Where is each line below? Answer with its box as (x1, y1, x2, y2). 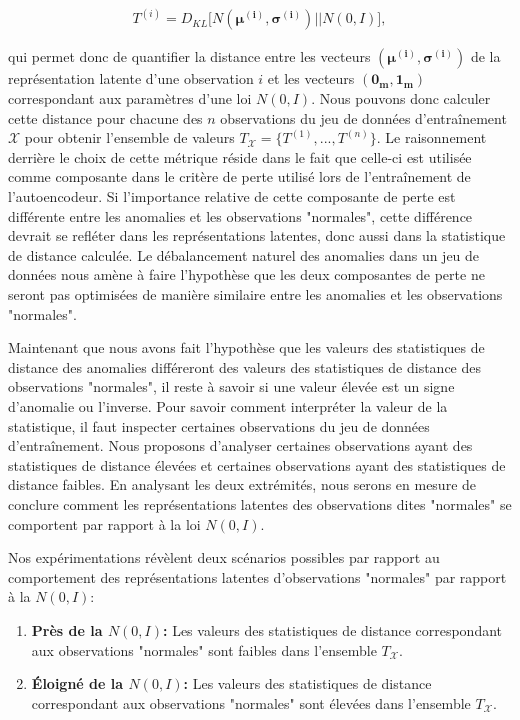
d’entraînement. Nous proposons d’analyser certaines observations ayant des (8, 435, 473, 456)
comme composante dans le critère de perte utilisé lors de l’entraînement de (8, 166, 471, 187)
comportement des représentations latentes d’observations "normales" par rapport (8, 566, 507, 587)
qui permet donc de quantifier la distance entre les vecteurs (8, 46, 371, 67)
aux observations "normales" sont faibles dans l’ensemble (31, 639, 377, 660)
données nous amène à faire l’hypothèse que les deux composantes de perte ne (8, 264, 485, 285)
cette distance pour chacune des (8, 107, 203, 128)
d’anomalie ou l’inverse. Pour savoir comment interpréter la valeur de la (8, 395, 448, 416)
